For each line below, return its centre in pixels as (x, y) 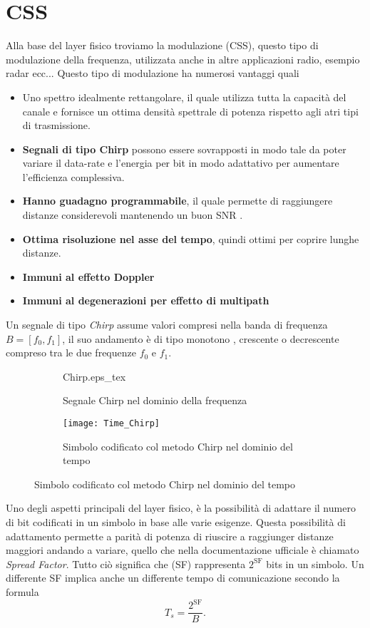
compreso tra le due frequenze (71, 352)
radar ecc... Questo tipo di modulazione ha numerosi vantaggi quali (153, 73)
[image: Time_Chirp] (112, 423)
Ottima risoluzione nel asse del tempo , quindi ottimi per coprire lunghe (191, 238)
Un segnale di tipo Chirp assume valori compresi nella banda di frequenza (167, 325)
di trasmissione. (56, 125)
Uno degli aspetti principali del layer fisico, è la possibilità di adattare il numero (181, 508)
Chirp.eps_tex (94, 376)
